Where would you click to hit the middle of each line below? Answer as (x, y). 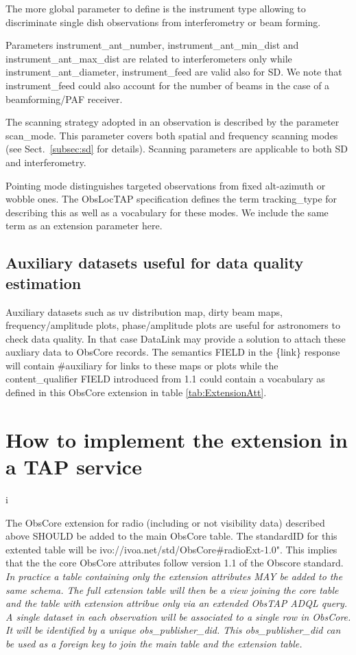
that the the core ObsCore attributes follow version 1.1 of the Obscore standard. (175, 563)
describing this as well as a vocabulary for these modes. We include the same (167, 212)
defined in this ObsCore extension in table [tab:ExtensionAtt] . (136, 392)
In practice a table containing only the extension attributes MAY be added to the (174, 576)
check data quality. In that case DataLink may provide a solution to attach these (176, 338)
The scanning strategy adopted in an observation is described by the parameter (173, 122)
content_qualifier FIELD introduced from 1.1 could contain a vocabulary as (165, 379)
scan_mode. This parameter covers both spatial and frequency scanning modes (172, 135)
